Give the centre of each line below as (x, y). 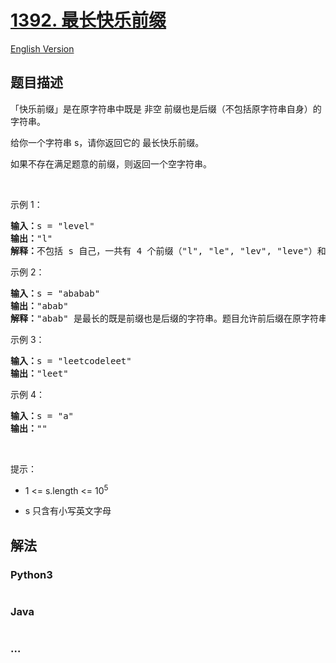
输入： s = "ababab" (55, 293)
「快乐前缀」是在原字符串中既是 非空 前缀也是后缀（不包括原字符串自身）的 (166, 108)
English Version (42, 48)
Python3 (31, 574)
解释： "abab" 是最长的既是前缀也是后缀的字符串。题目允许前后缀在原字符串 (169, 318)
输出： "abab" (39, 305)
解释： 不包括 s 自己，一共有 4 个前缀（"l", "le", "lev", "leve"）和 (168, 250)
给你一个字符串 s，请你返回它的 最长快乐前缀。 (107, 142)
